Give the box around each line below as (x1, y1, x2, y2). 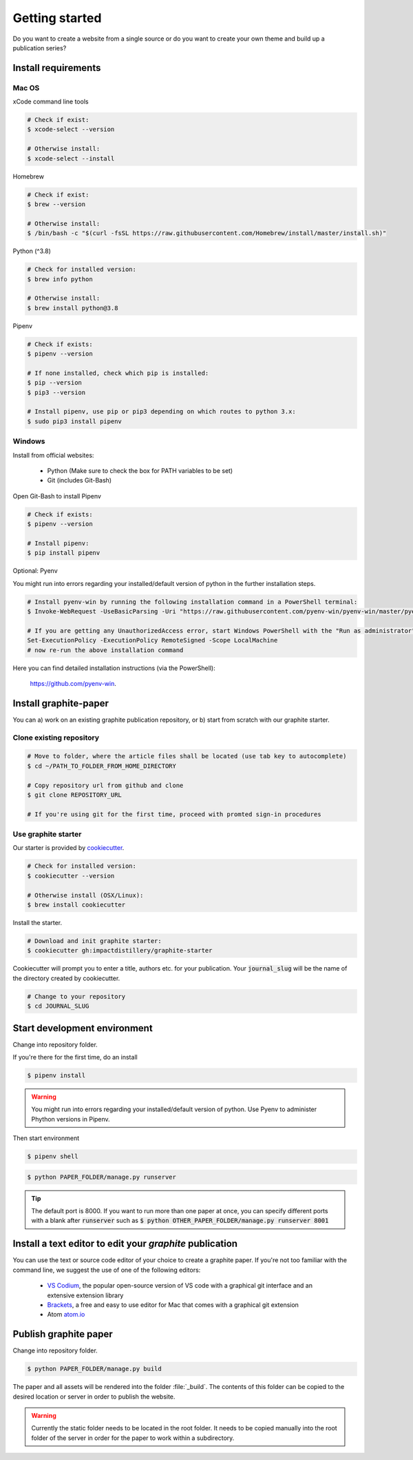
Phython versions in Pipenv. (31, 1115, 110, 1123)
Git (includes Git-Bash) (47, 476, 112, 485)
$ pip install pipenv (27, 549, 100, 557)
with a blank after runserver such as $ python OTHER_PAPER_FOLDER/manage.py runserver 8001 (31, 1217, 329, 1225)
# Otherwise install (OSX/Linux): (27, 891, 144, 899)
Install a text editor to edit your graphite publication (12, 1238, 237, 1250)
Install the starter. (12, 919, 63, 926)
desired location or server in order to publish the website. (12, 1392, 176, 1401)
